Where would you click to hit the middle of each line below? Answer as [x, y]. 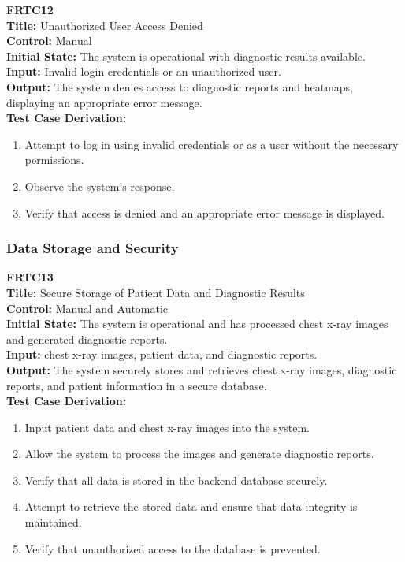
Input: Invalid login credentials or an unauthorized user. [144, 71]
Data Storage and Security [93, 248]
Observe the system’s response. [100, 186]
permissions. [54, 160]
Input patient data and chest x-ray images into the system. [167, 427]
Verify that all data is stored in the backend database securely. [176, 480]
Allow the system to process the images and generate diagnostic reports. [199, 454]
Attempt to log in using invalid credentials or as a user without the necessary [212, 144]
